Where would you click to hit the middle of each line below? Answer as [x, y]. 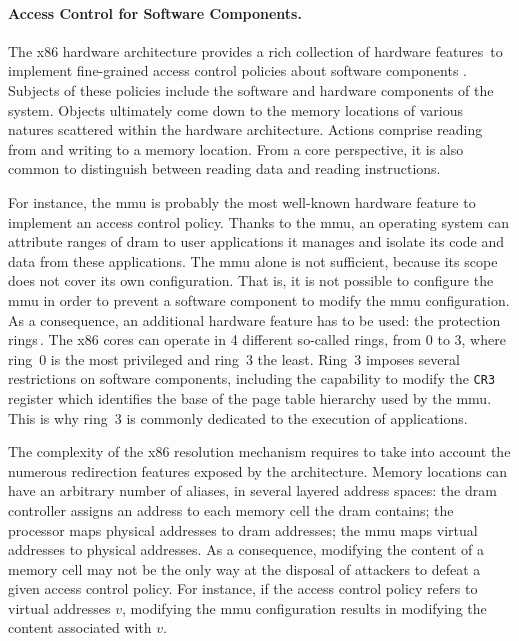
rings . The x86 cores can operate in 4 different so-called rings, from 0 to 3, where [257, 339]
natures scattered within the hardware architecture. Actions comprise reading [245, 129]
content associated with [80, 627]
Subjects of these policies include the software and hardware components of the [251, 89]
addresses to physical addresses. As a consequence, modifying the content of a [246, 549]
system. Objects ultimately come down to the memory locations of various [236, 109]
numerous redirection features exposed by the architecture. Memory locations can [258, 470]
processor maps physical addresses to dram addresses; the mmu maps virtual [243, 529]
